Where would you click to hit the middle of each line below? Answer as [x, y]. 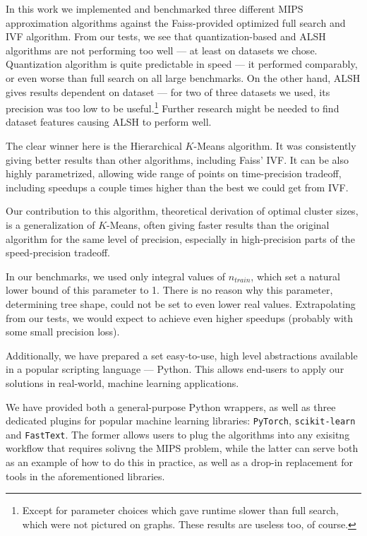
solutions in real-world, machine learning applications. [122, 382]
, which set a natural [295, 276]
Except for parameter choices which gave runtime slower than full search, [180, 510]
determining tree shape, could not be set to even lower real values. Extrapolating [181, 303]
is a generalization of [50, 224]
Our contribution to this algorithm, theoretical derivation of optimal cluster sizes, [182, 211]
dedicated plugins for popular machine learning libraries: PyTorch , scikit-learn [181, 421]
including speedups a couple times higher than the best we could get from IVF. [177, 187]
